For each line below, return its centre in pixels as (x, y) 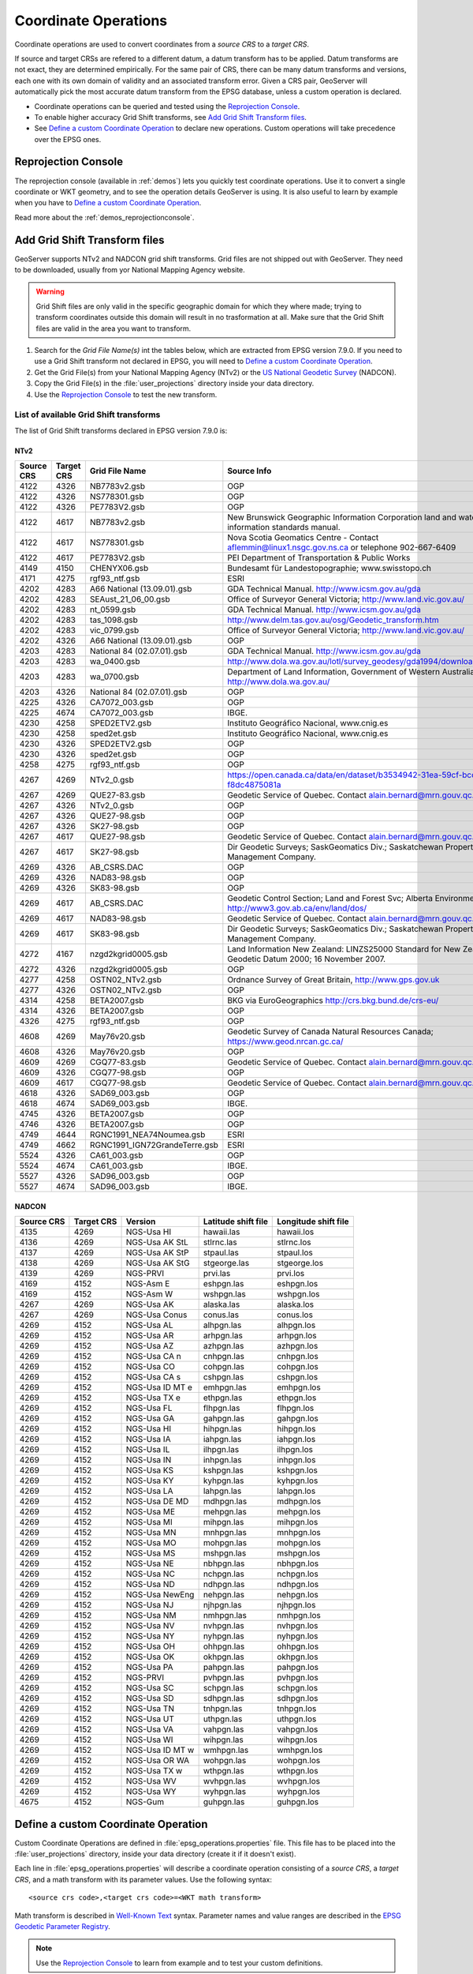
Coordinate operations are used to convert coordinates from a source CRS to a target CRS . (162, 44)
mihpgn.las (223, 1522)
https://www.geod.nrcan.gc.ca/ (285, 1041)
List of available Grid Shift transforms (88, 415)
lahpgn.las (222, 1491)
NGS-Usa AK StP (157, 1253)
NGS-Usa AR (150, 1336)
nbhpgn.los (298, 1563)
